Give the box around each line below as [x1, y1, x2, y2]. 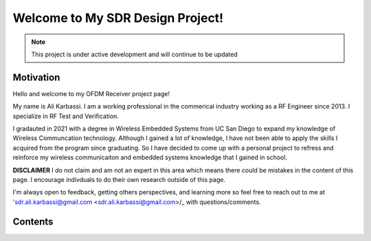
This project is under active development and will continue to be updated [31, 50, 238, 58]
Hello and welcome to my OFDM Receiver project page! [12, 89, 170, 97]
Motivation [12, 71, 60, 83]
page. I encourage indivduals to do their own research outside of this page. [12, 175, 226, 183]
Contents [12, 216, 54, 227]
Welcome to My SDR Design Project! [12, 10, 224, 25]
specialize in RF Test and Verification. [12, 112, 120, 120]
